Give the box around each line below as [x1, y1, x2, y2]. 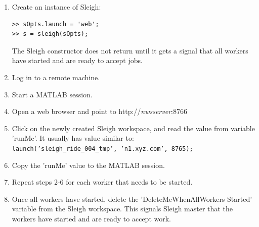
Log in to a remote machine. [12, 72, 100, 82]
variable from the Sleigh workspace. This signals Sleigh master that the [12, 203, 233, 214]
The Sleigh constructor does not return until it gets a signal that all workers [12, 45, 248, 55]
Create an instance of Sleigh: [12, 2, 101, 12]
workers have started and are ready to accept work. [12, 213, 171, 223]
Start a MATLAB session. [12, 89, 93, 99]
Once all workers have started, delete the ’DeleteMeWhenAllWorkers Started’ [12, 193, 252, 204]
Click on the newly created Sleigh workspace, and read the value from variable [12, 123, 255, 133]
